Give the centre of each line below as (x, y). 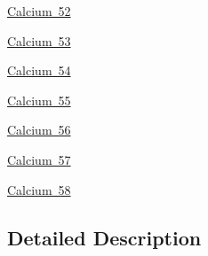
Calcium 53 (39, 40)
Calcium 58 (39, 189)
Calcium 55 (39, 100)
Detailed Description (104, 237)
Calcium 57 (39, 159)
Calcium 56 (39, 130)
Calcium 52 (39, 11)
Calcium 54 (39, 70)
